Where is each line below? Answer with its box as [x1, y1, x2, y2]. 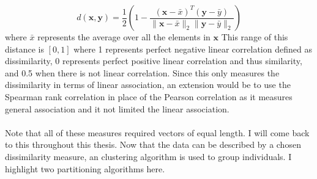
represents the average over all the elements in [37, 31, 211, 43]
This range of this [221, 31, 288, 43]
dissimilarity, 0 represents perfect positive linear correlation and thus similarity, [5, 54, 302, 67]
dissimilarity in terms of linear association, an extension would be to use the [5, 78, 291, 91]
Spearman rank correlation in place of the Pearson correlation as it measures [5, 90, 293, 103]
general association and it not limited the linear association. [5, 102, 229, 115]
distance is [5, 42, 44, 55]
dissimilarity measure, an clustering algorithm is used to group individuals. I [5, 150, 292, 163]
